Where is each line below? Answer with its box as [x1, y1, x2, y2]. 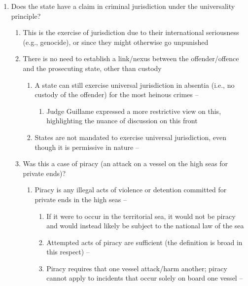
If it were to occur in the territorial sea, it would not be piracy [46, 211, 236, 221]
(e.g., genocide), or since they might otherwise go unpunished [23, 36, 209, 47]
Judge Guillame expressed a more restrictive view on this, [46, 106, 221, 116]
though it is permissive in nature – [35, 142, 139, 152]
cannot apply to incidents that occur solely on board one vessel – [46, 273, 243, 283]
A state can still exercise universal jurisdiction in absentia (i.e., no [35, 79, 235, 90]
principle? [11, 10, 41, 21]
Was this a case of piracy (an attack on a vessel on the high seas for [23, 158, 228, 169]
